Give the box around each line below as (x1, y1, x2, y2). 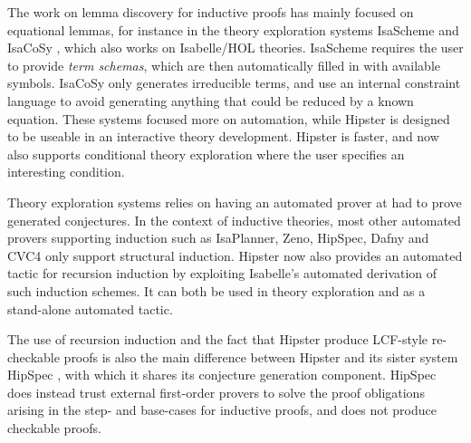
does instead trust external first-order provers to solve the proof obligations (7, 382, 425, 401)
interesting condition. (7, 162, 125, 181)
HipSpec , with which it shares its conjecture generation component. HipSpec (7, 365, 437, 384)
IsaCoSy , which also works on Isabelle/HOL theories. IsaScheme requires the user (7, 38, 464, 57)
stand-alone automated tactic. (7, 299, 173, 318)
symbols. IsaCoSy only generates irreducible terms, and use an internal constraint (7, 73, 461, 92)
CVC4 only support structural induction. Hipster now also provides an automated (7, 246, 463, 265)
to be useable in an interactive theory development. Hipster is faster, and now (7, 127, 439, 146)
